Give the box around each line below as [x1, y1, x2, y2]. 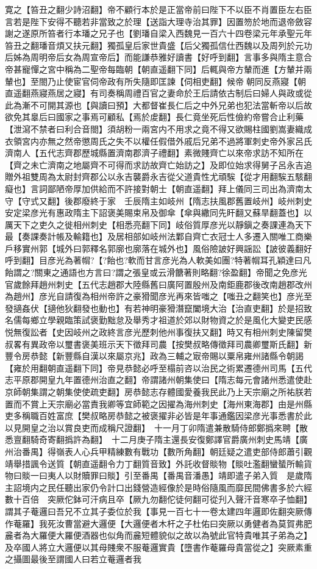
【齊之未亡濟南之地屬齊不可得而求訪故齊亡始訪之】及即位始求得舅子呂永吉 [5, 158, 304, 171]
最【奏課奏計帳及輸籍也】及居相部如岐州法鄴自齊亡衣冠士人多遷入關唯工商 [5, 230, 304, 243]
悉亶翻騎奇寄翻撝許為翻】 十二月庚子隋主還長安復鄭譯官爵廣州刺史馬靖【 [5, 433, 299, 446]
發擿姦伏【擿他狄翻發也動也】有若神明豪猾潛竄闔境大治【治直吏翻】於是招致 [5, 301, 312, 314]
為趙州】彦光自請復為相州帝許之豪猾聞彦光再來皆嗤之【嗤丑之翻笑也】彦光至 [5, 290, 312, 302]
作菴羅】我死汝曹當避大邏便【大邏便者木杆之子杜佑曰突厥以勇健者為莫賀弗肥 [5, 517, 312, 529]
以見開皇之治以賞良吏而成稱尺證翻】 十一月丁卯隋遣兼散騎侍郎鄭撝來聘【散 [5, 421, 308, 434]
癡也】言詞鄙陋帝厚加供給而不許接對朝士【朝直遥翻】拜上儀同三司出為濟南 [5, 182, 304, 195]
